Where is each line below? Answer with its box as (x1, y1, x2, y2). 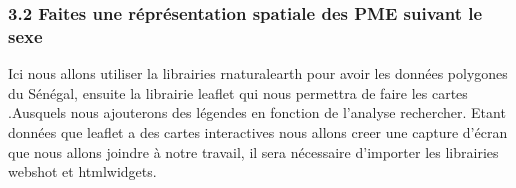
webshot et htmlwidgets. (8, 161, 157, 182)
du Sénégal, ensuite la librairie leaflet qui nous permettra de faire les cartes (8, 82, 468, 103)
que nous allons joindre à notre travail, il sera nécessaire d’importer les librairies (8, 141, 499, 162)
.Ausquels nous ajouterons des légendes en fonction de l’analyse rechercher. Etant (8, 102, 506, 123)
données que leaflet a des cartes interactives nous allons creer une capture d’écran (8, 121, 508, 142)
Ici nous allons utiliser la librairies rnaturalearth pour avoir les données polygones (8, 63, 508, 84)
